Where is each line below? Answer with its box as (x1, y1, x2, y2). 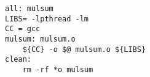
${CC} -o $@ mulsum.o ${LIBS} (22, 45, 146, 54)
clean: (5, 55, 31, 64)
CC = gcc (5, 24, 41, 34)
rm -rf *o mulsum (22, 65, 93, 74)
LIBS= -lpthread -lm (5, 14, 89, 23)
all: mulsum (5, 4, 53, 13)
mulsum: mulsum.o (5, 34, 76, 43)
